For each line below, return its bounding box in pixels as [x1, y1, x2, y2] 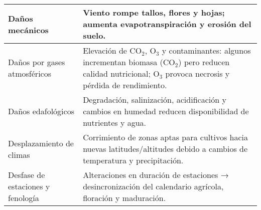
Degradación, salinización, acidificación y [83, 94, 226, 105]
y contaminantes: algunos [162, 45, 251, 56]
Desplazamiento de [8, 137, 74, 149]
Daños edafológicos [8, 105, 74, 117]
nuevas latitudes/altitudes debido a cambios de [83, 143, 248, 154]
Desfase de [8, 169, 45, 180]
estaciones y [8, 180, 50, 192]
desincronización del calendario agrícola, [83, 180, 224, 192]
